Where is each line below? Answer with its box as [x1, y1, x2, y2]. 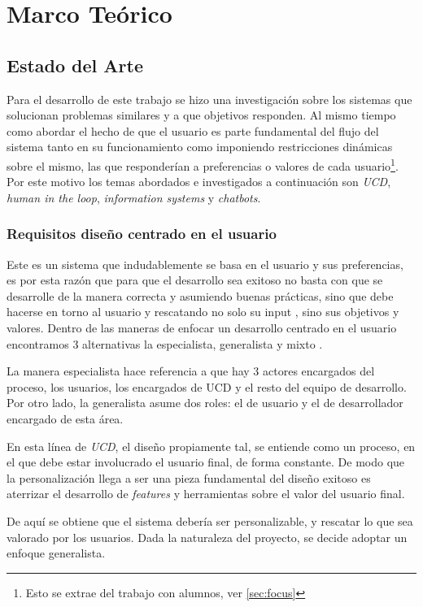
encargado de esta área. [7, 410, 124, 427]
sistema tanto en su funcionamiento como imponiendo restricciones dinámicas [7, 138, 393, 155]
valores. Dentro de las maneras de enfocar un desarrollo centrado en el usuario [7, 319, 397, 336]
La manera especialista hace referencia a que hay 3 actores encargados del [7, 362, 375, 379]
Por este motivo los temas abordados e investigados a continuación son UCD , [7, 173, 391, 190]
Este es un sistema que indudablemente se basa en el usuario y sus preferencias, [7, 255, 403, 272]
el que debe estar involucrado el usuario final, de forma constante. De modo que [7, 453, 405, 470]
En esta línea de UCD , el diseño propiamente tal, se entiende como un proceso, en [7, 437, 416, 454]
